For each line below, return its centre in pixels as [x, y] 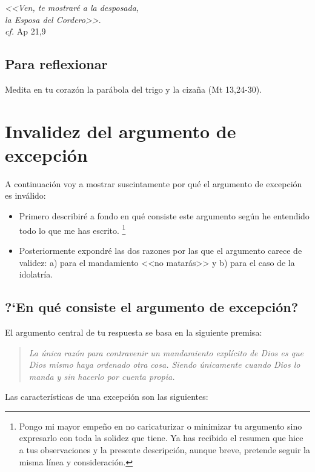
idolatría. [36, 274]
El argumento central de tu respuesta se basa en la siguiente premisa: [134, 332]
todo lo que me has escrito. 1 [72, 229]
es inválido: [25, 195]
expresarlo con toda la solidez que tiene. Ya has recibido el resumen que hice [161, 438]
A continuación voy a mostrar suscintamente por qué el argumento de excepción [154, 183]
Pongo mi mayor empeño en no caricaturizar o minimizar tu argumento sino [161, 426]
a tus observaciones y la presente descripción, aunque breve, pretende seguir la [164, 450]
